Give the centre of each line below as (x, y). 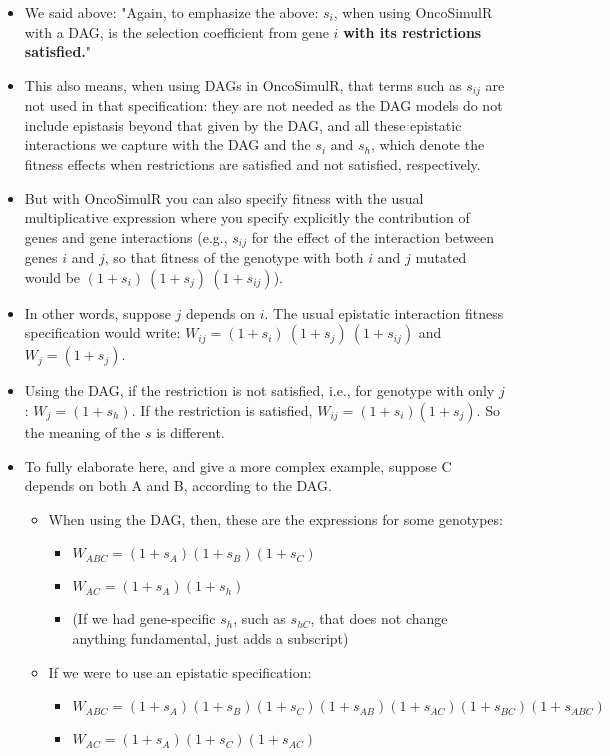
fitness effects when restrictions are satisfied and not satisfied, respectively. (252, 164)
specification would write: (102, 332)
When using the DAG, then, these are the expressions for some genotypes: (275, 518)
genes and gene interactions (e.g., (126, 236)
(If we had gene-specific (144, 618)
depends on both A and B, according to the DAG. (178, 485)
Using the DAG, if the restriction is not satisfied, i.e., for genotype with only (259, 390)
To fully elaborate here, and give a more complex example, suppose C (238, 465)
